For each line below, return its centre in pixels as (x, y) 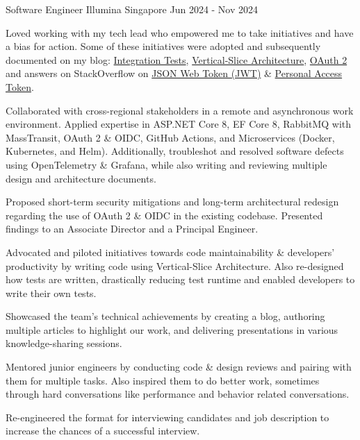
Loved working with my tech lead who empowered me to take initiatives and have (180, 32)
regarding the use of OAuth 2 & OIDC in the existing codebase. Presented (164, 215)
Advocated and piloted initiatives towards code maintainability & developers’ (170, 252)
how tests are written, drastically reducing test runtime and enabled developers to (180, 279)
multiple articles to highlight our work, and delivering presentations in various (172, 329)
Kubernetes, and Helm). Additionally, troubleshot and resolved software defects (175, 151)
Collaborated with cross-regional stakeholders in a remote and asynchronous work (180, 110)
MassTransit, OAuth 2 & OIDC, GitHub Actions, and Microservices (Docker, (170, 137)
